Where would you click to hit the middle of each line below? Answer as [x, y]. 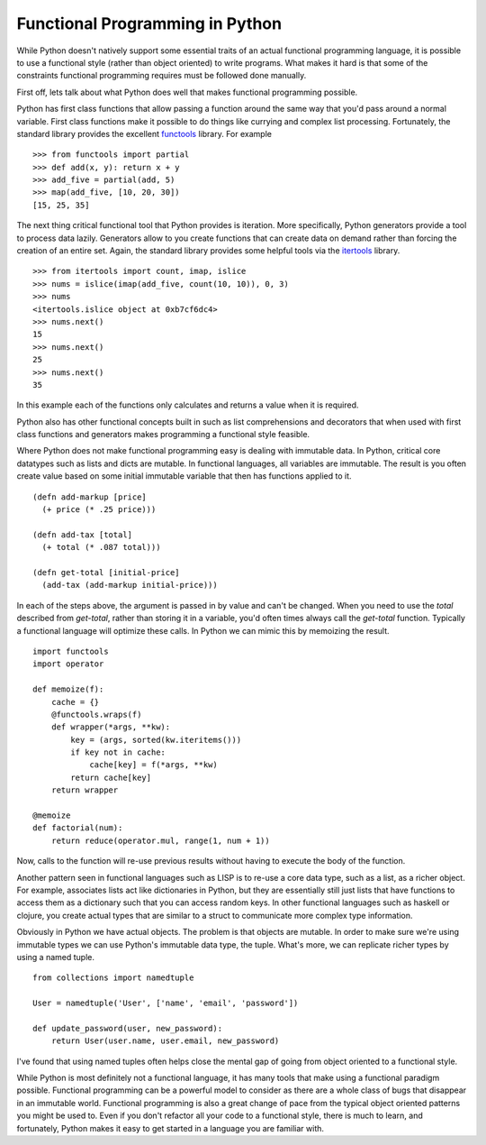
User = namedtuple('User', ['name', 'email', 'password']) [166, 1003]
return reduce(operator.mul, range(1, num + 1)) [160, 840]
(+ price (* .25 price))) [99, 510]
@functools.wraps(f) [96, 714]
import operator [68, 664]
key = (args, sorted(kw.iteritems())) [156, 740]
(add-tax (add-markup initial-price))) [130, 585]
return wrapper [85, 790]
